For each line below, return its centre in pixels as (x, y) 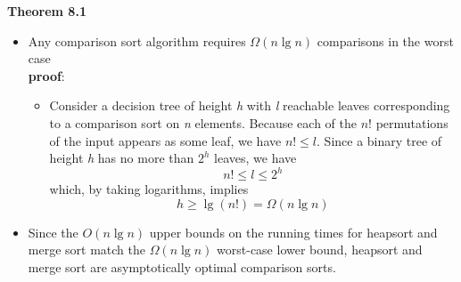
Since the (53, 232)
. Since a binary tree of (379, 140)
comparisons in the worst (385, 40)
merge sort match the (86, 250)
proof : (46, 75)
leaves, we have (255, 158)
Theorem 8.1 (47, 11)
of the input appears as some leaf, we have (165, 140)
